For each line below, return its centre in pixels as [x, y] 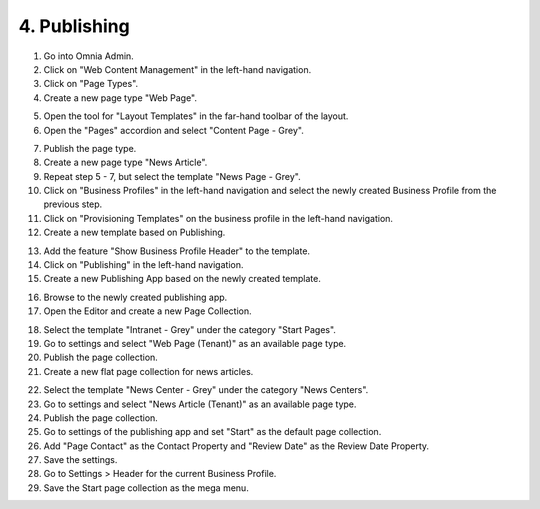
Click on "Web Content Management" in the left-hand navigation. [177, 69]
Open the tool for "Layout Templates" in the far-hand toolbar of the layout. [196, 116]
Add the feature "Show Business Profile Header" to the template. [176, 251]
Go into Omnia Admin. [88, 56]
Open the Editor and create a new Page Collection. [147, 311]
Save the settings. [80, 460]
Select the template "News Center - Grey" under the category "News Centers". [206, 390]
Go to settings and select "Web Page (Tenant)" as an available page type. [195, 343]
